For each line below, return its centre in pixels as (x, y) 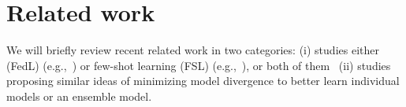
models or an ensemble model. (79, 96)
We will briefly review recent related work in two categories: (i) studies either (193, 50)
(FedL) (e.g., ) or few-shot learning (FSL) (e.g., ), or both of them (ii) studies (199, 65)
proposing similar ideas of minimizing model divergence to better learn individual (203, 81)
